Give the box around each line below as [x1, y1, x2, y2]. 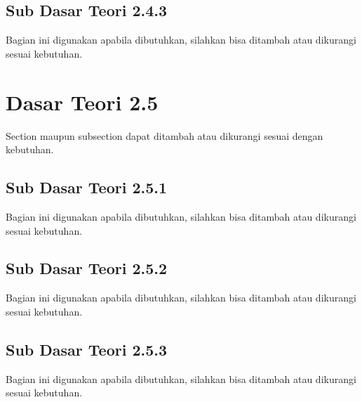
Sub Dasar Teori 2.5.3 [6, 338, 168, 360]
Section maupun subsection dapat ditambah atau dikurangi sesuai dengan [6, 128, 323, 143]
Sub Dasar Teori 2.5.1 [6, 176, 168, 198]
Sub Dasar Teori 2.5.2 [6, 257, 168, 279]
